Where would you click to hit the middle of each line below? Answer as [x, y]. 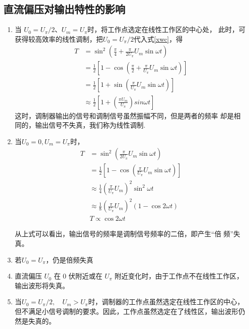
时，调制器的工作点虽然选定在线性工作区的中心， [166, 302]
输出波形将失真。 [42, 285]
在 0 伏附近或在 [78, 276]
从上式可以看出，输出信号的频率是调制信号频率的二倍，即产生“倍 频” [124, 234]
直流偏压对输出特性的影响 [64, 9]
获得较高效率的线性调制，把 [59, 39]
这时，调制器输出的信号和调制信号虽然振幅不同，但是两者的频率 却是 [124, 115]
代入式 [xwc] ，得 [158, 39]
